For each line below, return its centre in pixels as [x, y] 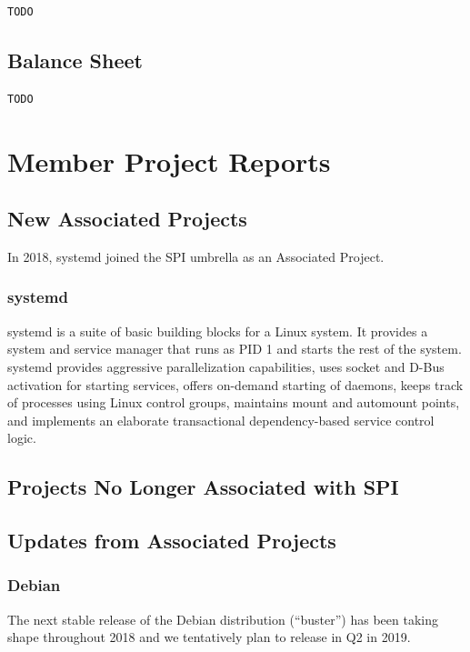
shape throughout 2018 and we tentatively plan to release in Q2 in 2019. [209, 637]
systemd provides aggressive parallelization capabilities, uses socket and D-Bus [226, 366]
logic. [22, 438]
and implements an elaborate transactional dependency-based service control [221, 420]
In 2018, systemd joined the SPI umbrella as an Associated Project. [196, 256]
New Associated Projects [127, 219]
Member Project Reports [169, 160]
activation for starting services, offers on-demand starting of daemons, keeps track [235, 384]
